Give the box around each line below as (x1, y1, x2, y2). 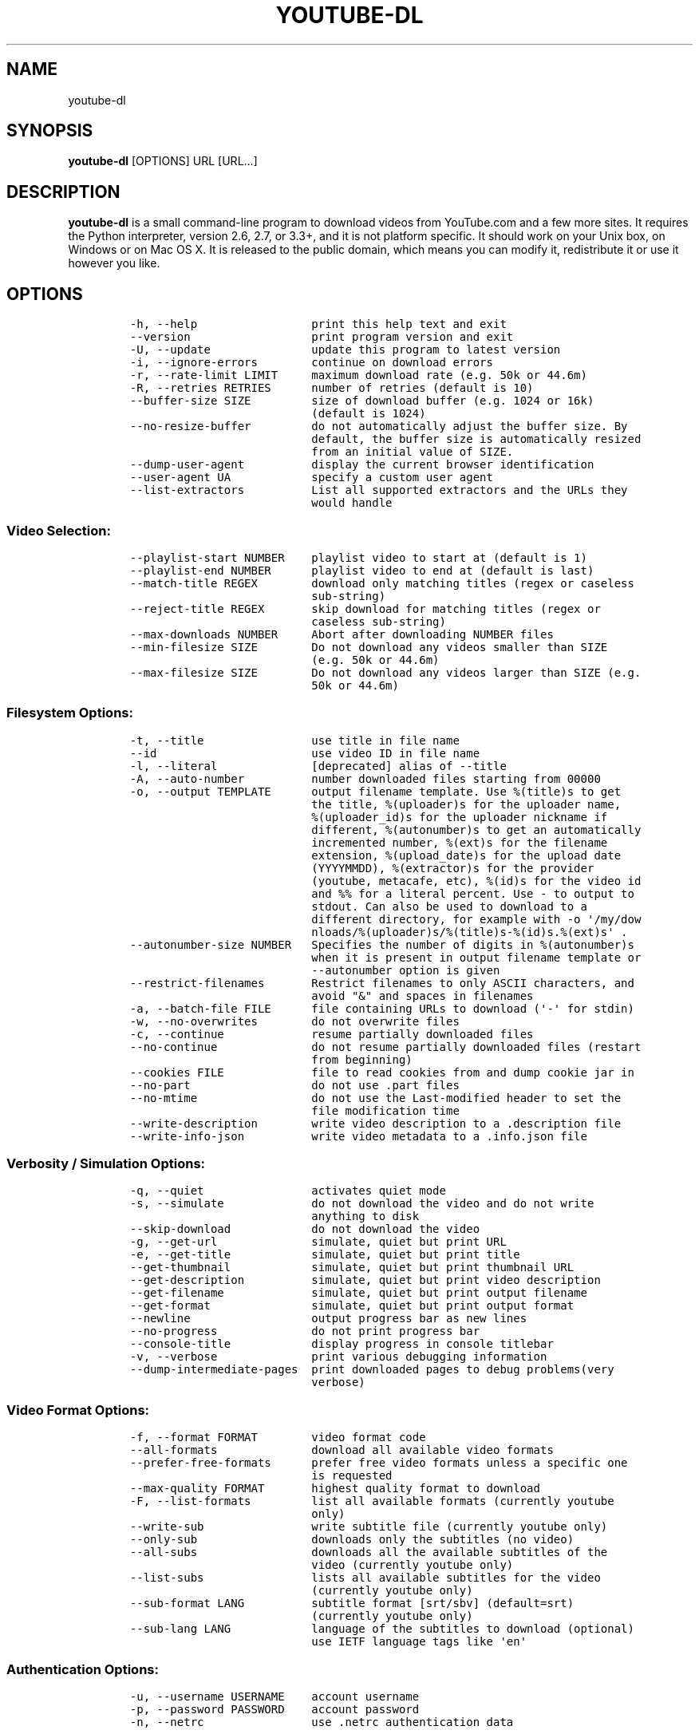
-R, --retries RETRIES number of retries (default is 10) (129, 381, 534, 395)
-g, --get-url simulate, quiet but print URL (129, 1235, 507, 1249)
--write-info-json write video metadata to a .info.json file (129, 1129, 587, 1143)
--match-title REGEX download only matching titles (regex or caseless (129, 576, 634, 590)
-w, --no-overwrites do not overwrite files (129, 1014, 460, 1028)
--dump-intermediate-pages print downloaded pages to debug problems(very (129, 1363, 614, 1377)
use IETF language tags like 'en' (311, 1635, 527, 1649)
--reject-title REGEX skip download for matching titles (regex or (129, 602, 601, 615)
